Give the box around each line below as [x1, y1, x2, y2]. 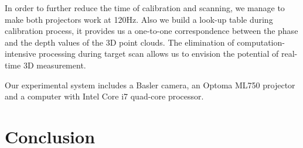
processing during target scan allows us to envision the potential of [39, 47, 279, 60]
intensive [5, 47, 36, 60]
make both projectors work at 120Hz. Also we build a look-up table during [5, 13, 273, 25]
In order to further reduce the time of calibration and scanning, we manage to [5, 2, 285, 13]
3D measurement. [23, 58, 86, 71]
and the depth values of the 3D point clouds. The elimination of [5, 36, 234, 48]
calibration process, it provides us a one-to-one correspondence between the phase [5, 25, 298, 37]
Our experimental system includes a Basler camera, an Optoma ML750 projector [5, 78, 295, 91]
